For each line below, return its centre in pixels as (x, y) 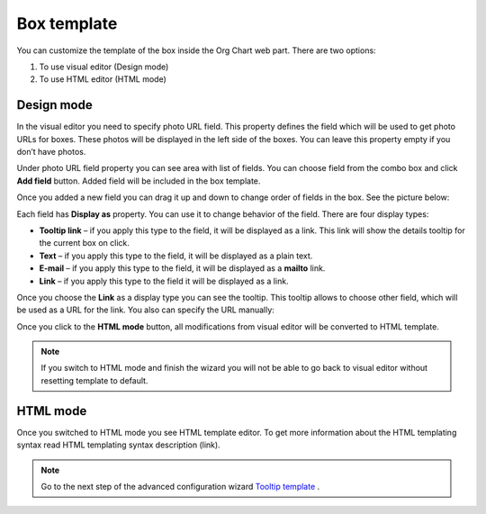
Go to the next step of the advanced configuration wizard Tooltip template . (180, 486)
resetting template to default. (94, 380)
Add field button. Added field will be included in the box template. (139, 181)
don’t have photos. (51, 152)
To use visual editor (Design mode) (104, 67)
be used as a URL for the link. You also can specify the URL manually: (145, 310)
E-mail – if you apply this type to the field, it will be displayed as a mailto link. (182, 268)
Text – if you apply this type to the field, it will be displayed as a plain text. (176, 256)
